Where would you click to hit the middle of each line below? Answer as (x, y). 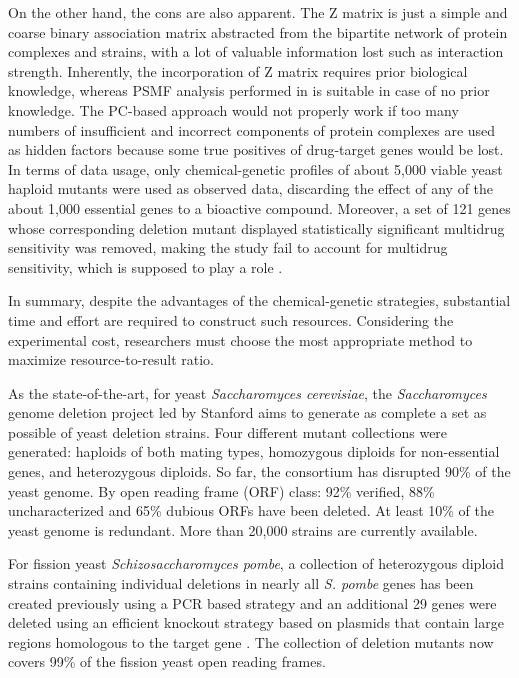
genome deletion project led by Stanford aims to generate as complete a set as (247, 412)
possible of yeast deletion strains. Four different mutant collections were (228, 431)
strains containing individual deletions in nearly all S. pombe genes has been (241, 583)
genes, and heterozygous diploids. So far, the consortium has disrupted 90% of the (259, 471)
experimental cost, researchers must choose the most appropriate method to (240, 339)
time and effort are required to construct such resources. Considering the (231, 319)
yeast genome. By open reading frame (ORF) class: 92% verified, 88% (221, 490)
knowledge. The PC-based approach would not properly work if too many (233, 109)
